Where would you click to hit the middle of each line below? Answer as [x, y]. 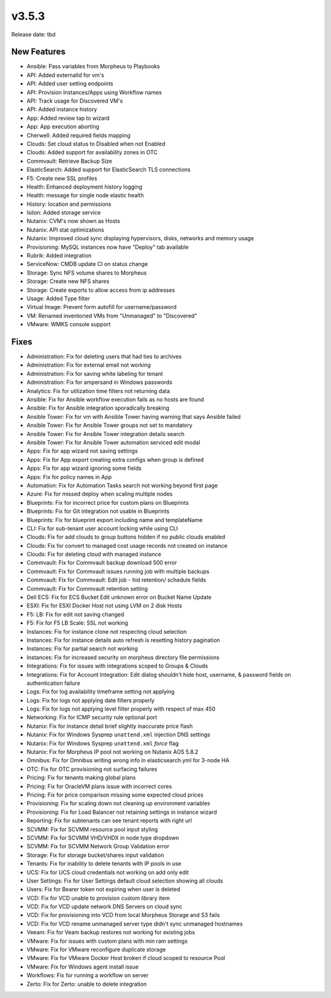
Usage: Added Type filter [58, 298]
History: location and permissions [69, 204]
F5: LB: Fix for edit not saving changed [75, 614]
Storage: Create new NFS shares [68, 281]
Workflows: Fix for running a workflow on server [88, 975]
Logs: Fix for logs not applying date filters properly [91, 700]
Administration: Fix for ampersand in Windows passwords [100, 382]
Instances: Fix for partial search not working [82, 649]
